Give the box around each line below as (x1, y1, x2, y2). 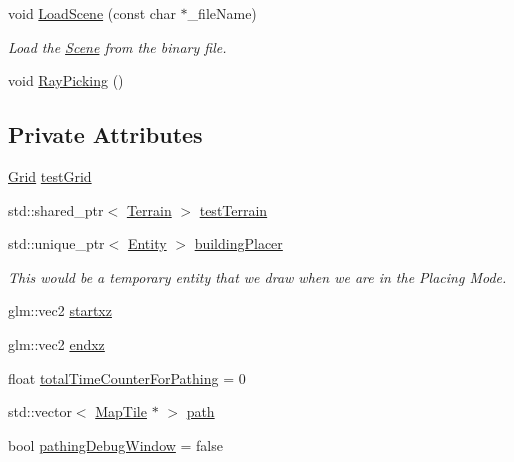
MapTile (95, 401, 147, 422)
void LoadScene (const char (8, 3, 176, 23)
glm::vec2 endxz (8, 333, 105, 354)
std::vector (8, 401, 72, 422)
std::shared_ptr (8, 199, 104, 220)
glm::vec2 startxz (8, 300, 112, 321)
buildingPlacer (194, 233, 283, 254)
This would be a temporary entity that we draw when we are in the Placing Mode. (8, 266, 507, 287)
